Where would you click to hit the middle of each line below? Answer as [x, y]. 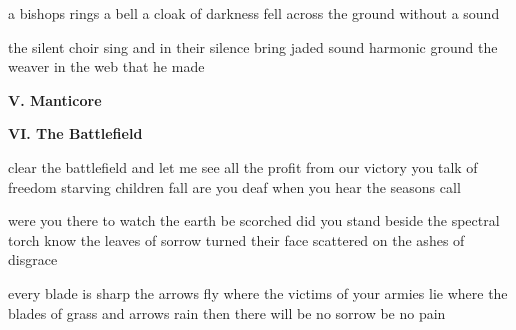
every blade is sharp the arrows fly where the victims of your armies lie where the [258, 292]
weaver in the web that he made [106, 66]
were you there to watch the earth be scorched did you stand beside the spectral [254, 220]
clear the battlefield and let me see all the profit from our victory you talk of [243, 166]
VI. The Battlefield [75, 133]
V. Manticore [55, 99]
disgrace [33, 259]
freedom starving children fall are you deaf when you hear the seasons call [234, 186]
